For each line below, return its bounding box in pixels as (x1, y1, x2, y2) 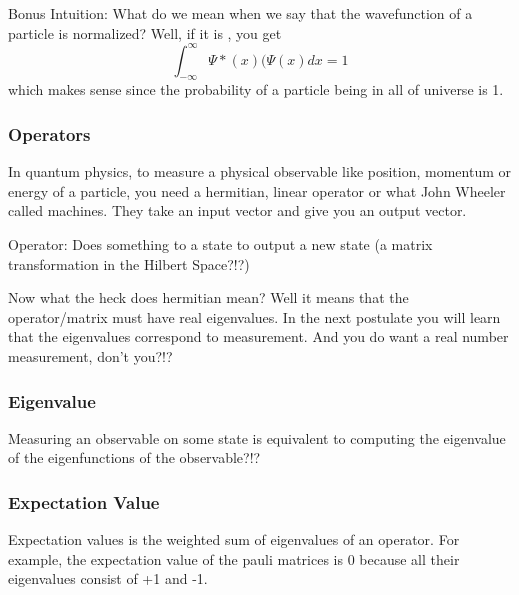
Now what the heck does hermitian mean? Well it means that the (8, 287, 409, 308)
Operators (8, 122, 91, 146)
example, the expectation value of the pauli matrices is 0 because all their (8, 548, 460, 569)
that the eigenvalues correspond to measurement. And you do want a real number (8, 326, 509, 347)
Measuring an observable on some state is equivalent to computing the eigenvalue (8, 427, 506, 448)
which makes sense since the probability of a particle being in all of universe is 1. (8, 79, 504, 100)
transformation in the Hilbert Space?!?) (8, 253, 250, 274)
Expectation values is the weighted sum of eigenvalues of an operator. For (8, 529, 460, 550)
